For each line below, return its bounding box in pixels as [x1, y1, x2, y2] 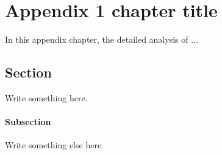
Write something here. [5, 91, 88, 104]
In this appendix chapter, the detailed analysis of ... [5, 33, 198, 46]
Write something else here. [5, 139, 104, 151]
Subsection [5, 115, 51, 128]
